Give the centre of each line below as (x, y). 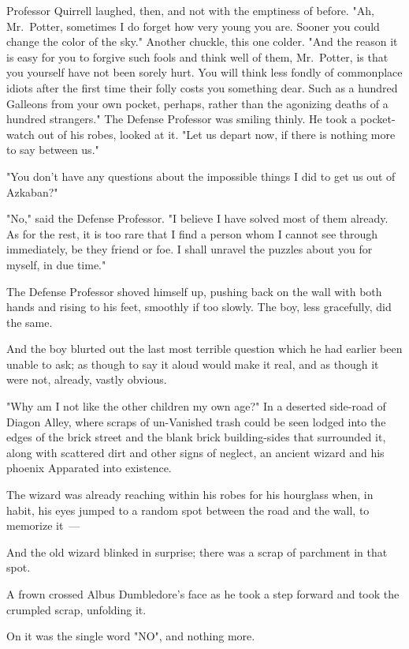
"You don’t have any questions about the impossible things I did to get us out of (201, 176)
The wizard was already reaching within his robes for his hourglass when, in (190, 495)
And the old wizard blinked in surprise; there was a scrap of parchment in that (197, 551)
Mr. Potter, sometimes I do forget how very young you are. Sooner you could (193, 26)
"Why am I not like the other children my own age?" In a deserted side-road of (196, 406)
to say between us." (53, 150)
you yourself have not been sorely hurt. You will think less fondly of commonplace (204, 72)
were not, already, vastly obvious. (87, 379)
